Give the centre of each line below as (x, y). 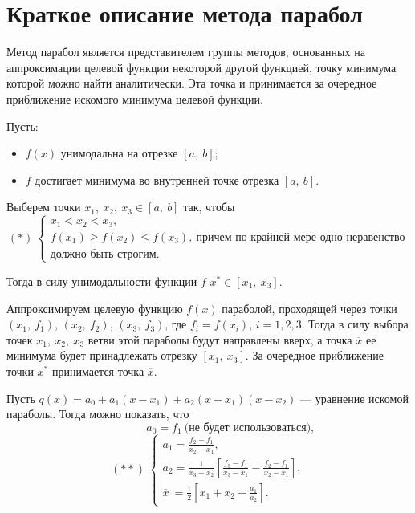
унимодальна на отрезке (119, 153)
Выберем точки (44, 207)
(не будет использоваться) (248, 427)
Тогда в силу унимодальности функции (102, 281)
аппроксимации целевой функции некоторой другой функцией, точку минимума (201, 67)
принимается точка (98, 370)
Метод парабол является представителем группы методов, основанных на (186, 52)
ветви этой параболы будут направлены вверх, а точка (220, 339)
